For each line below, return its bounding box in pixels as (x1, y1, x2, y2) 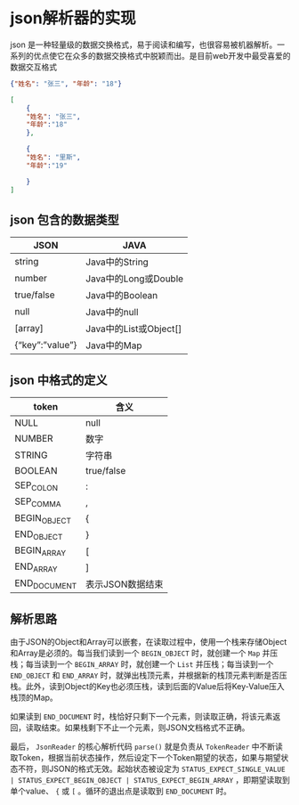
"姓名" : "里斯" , (26, 153, 81, 162)
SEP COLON (14, 479, 59, 493)
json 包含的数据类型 (10, 212, 119, 227)
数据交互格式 (10, 61, 57, 72)
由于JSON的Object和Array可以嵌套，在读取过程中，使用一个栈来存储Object (10, 637, 287, 647)
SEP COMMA (14, 495, 61, 509)
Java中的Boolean (85, 289, 158, 302)
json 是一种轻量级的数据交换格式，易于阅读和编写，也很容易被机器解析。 (10, 39, 278, 50)
